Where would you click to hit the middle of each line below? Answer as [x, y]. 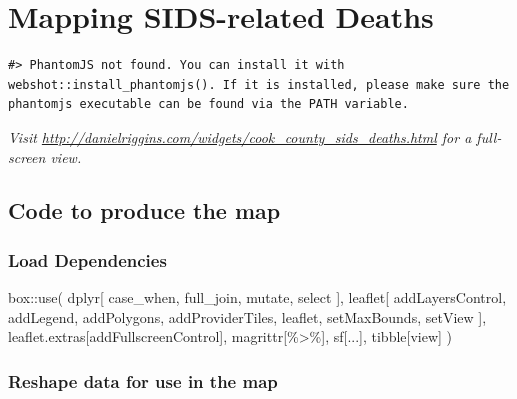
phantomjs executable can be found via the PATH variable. [208, 104]
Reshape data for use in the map [143, 380]
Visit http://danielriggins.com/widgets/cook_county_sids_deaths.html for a [240, 136]
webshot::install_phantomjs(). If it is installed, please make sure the [259, 84]
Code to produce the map [144, 210]
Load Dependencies [87, 259]
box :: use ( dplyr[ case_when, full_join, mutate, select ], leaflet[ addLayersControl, [257, 297]
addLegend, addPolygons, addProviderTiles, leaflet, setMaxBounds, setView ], [247, 316]
